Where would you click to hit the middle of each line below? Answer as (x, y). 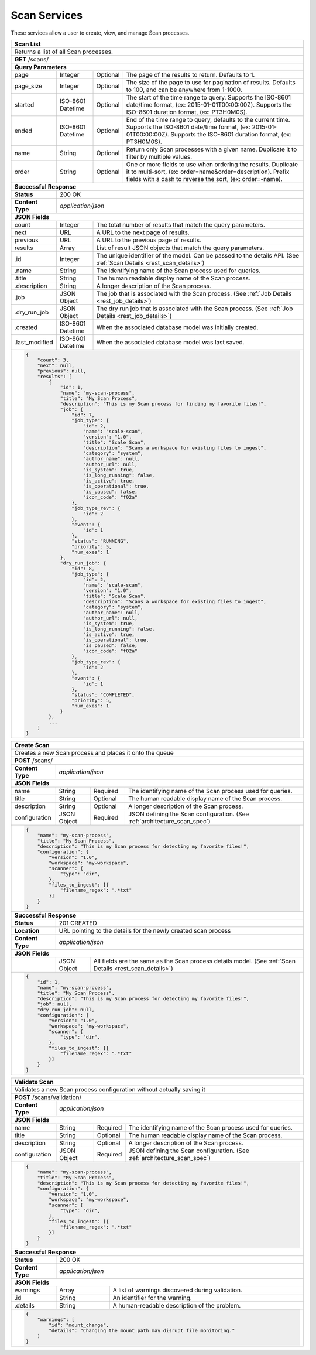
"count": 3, (53, 360)
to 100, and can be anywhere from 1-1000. (184, 90)
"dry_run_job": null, (66, 1010)
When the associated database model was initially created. (177, 327)
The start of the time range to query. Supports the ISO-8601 (208, 97)
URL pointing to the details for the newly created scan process (145, 930)
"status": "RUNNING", (100, 541)
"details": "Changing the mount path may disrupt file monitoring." (142, 1330)
